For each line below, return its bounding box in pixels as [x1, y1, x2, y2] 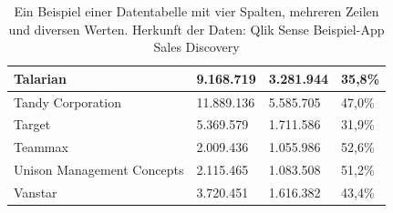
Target [14, 115, 51, 134]
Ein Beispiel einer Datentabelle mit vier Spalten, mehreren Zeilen [14, 2, 379, 20]
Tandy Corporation [14, 92, 121, 111]
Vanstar [14, 183, 57, 201]
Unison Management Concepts [14, 160, 184, 179]
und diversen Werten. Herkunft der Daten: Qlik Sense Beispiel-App [8, 19, 385, 38]
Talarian [14, 68, 67, 87]
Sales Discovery [153, 37, 240, 56]
